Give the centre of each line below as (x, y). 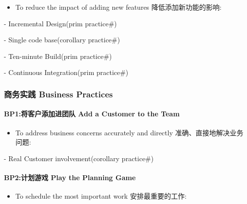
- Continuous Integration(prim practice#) (66, 72)
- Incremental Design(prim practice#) (60, 23)
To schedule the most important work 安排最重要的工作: (101, 196)
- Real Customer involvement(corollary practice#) (79, 158)
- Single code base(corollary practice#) (62, 40)
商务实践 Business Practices (58, 94)
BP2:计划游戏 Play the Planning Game (70, 177)
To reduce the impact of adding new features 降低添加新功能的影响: (118, 7)
